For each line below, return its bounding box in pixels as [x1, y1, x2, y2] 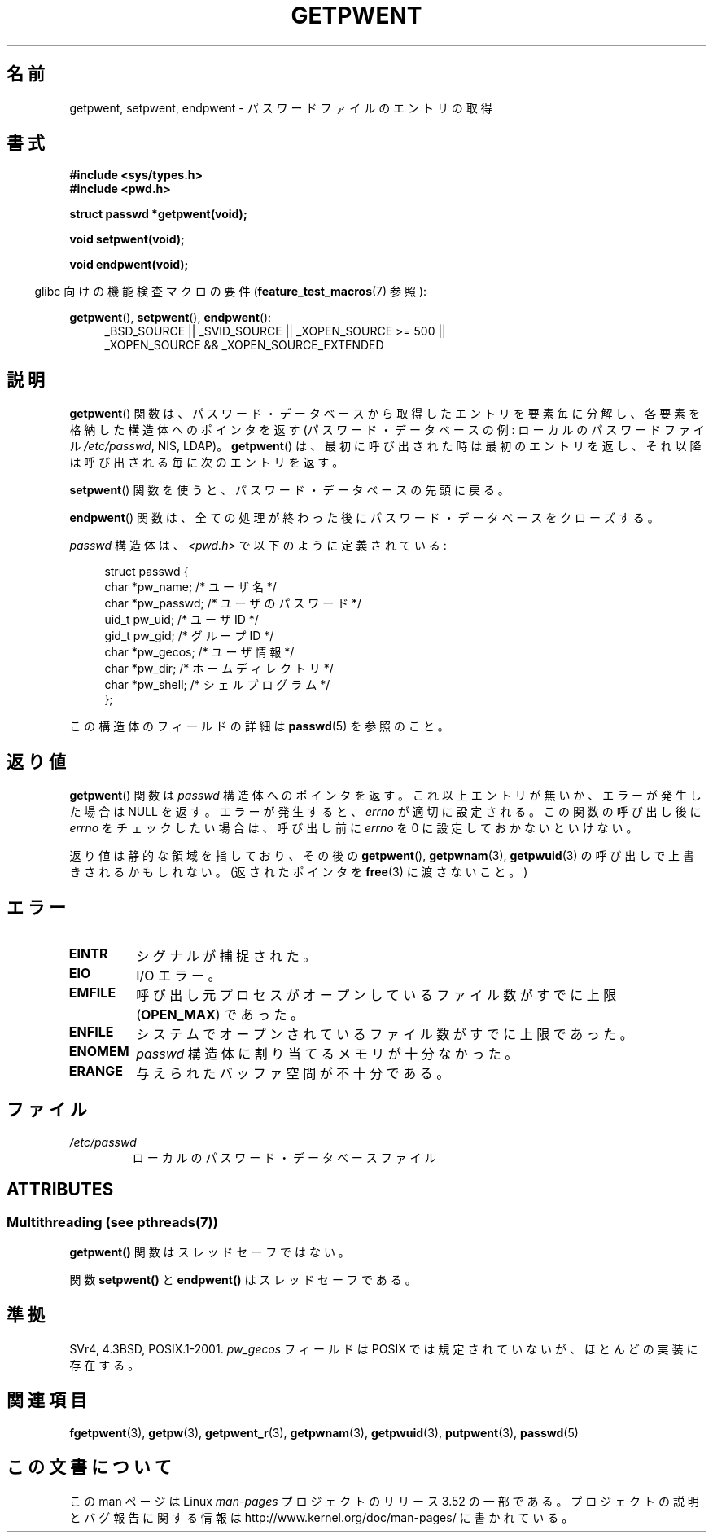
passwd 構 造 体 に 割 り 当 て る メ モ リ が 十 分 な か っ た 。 [136, 1045, 518, 1062]
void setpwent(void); [69, 232, 185, 247]
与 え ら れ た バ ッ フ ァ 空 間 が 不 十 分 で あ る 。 [136, 1064, 450, 1081]
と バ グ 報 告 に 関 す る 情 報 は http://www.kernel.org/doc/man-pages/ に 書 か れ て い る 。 [69, 1510, 574, 1524]
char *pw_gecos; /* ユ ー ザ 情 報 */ [104, 645, 295, 660]
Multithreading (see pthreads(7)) [7, 1213, 218, 1230]
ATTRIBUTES [7, 1179, 114, 1200]
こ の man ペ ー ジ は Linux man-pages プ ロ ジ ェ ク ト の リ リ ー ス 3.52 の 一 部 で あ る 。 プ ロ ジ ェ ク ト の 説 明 [69, 1493, 699, 1508]
